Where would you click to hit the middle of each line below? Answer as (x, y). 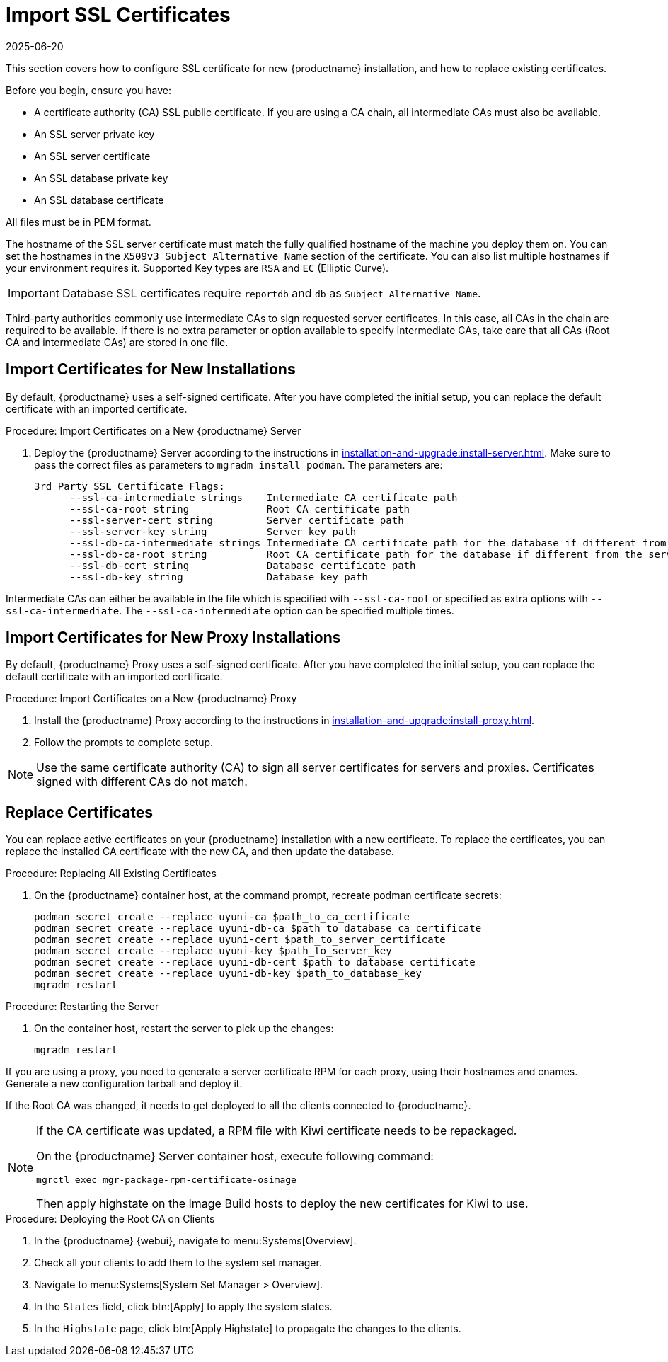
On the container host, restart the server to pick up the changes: (184, 1029)
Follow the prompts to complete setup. (124, 743)
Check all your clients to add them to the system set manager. (178, 1263)
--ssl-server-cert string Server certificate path (237, 520)
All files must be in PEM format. (79, 222)
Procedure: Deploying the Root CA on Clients (110, 1219)
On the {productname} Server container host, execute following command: (235, 1156)
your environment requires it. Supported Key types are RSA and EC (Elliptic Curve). (197, 268)
